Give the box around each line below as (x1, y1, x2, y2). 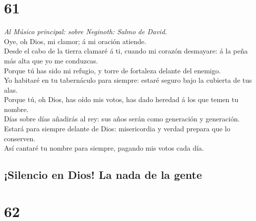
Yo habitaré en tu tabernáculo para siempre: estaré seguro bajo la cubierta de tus (4, 75, 252, 85)
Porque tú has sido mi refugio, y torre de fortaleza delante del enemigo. (4, 65, 221, 75)
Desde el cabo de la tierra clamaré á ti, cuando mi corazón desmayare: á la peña (4, 46, 248, 56)
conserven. (4, 133, 36, 143)
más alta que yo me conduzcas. (4, 55, 98, 65)
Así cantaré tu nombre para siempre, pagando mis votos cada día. (4, 143, 204, 153)
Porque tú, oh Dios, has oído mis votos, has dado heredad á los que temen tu (4, 94, 239, 105)
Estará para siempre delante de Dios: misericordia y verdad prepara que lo (4, 123, 231, 134)
